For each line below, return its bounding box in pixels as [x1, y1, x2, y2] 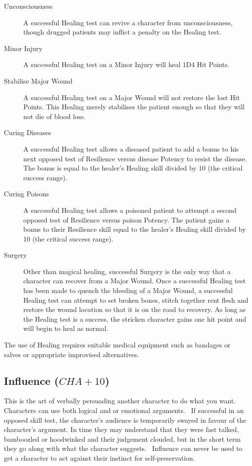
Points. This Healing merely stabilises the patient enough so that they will [23, 102, 245, 112]
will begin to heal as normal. [23, 323, 108, 333]
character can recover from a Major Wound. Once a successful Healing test [23, 276, 246, 286]
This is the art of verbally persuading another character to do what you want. [4, 396, 236, 406]
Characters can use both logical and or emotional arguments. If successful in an [4, 405, 244, 415]
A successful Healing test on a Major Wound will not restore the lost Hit [23, 92, 240, 102]
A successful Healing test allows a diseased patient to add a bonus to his [23, 143, 239, 154]
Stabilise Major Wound [4, 75, 73, 86]
